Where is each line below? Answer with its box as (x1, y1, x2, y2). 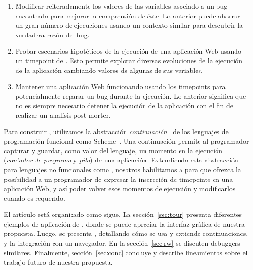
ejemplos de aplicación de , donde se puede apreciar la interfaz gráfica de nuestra (4, 218, 245, 229)
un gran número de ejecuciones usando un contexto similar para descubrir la (15, 20, 243, 30)
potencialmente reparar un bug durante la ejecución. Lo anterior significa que (15, 90, 246, 101)
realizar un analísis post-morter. (15, 109, 111, 120)
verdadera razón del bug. (15, 29, 90, 39)
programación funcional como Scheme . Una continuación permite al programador (4, 136, 249, 146)
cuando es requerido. (4, 193, 65, 203)
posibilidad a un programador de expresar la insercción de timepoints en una (4, 174, 233, 184)
